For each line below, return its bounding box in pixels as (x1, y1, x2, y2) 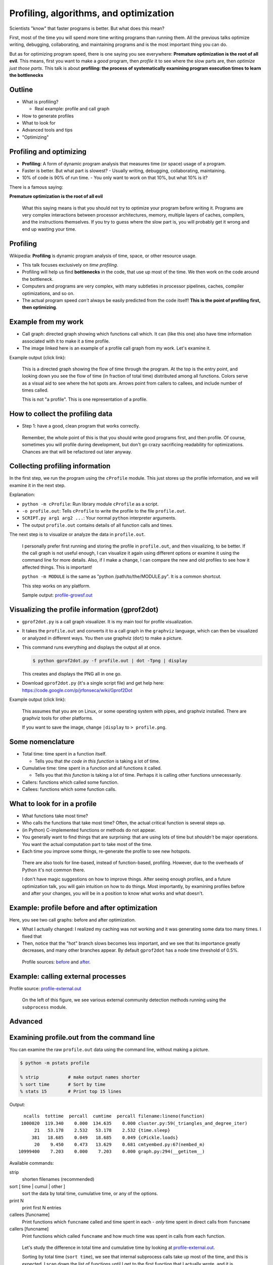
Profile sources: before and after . (22, 959, 91, 965)
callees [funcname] (9, 1212, 50, 1218)
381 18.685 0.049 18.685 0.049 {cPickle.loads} (31, 1134, 178, 1141)
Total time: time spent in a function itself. (22, 751, 107, 757)
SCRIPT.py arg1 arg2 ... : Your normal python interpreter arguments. (22, 515, 176, 521)
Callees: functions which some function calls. (22, 786, 117, 792)
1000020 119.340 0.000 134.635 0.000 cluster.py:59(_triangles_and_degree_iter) (21, 1120, 248, 1126)
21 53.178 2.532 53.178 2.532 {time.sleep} (34, 1127, 170, 1133)
